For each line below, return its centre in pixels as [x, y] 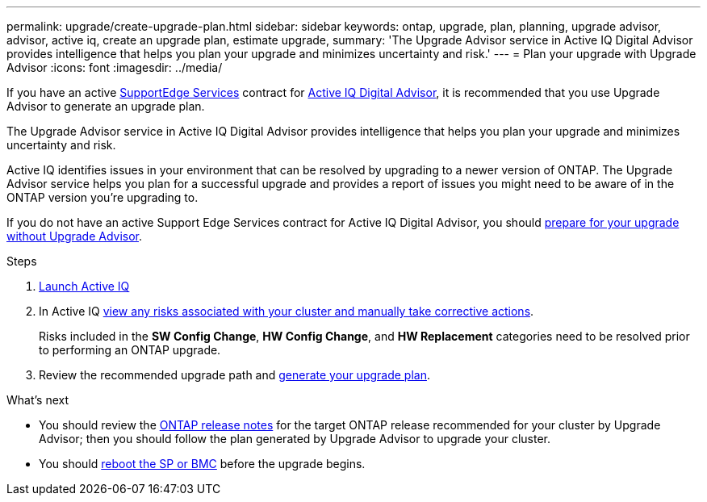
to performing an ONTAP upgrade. [130, 350]
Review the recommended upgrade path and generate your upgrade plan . [234, 375]
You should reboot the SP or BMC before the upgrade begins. [202, 464]
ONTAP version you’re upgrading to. [102, 197]
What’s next [38, 400]
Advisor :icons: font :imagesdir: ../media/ [115, 67]
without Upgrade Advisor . [75, 236]
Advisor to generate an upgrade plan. [106, 106]
